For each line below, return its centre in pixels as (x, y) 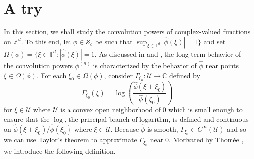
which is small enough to (206, 109)
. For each (51, 75)
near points (222, 65)
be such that (114, 41)
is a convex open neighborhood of (111, 109)
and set (214, 41)
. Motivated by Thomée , (206, 140)
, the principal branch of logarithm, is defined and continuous (156, 119)
